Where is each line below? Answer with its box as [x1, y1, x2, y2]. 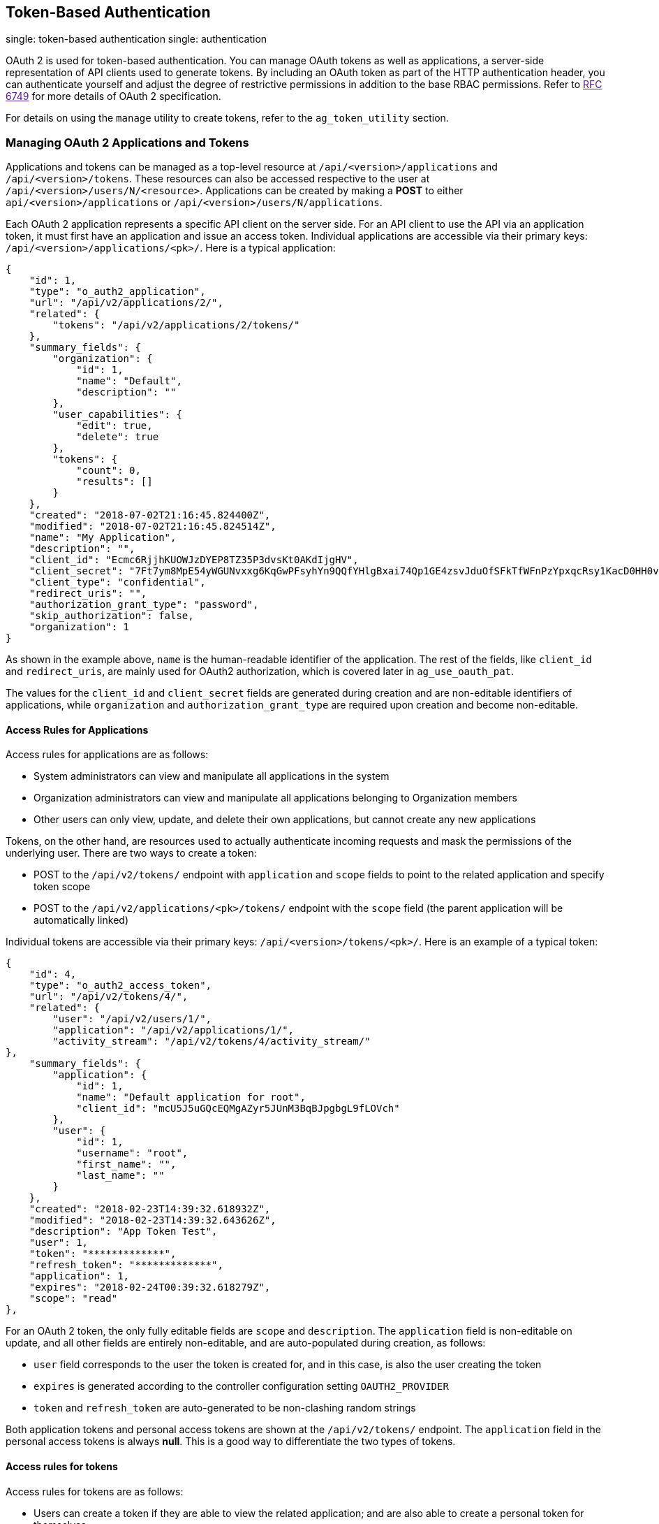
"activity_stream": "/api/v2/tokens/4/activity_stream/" [52, 1036, 371, 1047]
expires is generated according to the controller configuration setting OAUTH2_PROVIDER [34, 1380, 449, 1393]
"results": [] [76, 476, 153, 488]
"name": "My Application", [29, 532, 177, 544]
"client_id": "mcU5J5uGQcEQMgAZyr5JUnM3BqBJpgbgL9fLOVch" [76, 1103, 400, 1115]
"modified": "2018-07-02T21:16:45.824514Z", [29, 521, 276, 532]
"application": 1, [29, 1270, 130, 1282]
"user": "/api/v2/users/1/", [52, 1013, 212, 1025]
